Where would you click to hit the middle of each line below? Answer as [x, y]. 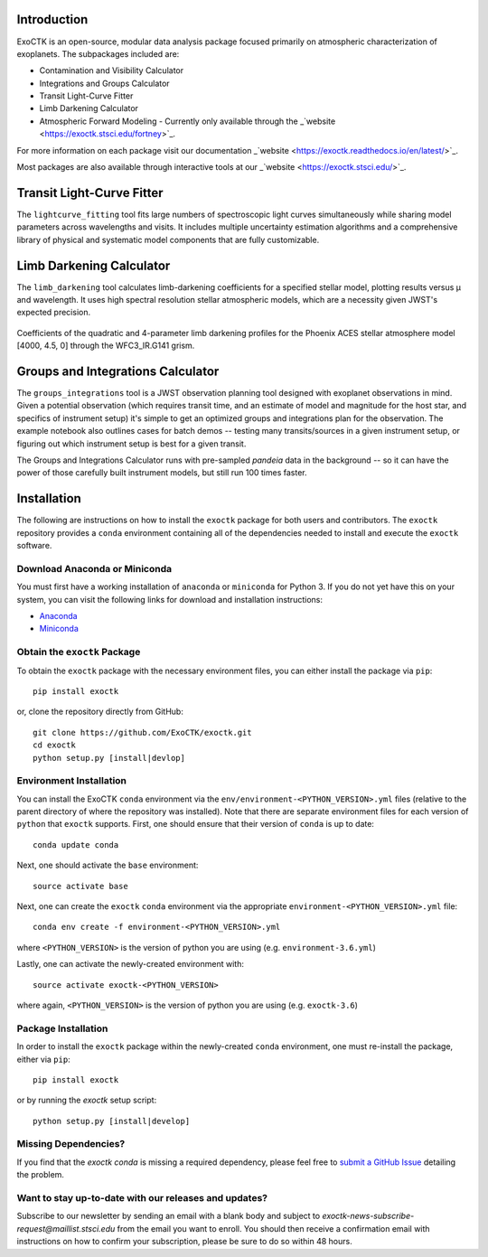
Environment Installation [71, 781]
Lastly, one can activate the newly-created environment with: [130, 964]
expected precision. [53, 313]
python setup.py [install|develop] [112, 1121]
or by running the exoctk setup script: [87, 1100]
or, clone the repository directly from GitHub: [100, 712]
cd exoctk [54, 745]
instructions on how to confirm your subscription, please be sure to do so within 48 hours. [184, 1242]
